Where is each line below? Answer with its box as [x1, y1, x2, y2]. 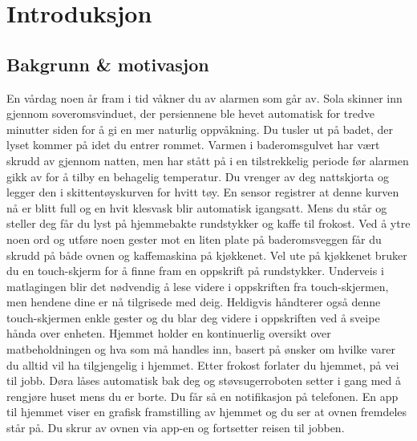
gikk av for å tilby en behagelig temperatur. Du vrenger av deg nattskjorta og [6, 168, 389, 184]
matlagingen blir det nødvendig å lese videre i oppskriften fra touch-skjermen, [6, 277, 389, 294]
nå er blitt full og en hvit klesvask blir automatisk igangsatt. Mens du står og [6, 199, 387, 216]
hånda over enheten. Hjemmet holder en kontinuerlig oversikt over [6, 325, 331, 342]
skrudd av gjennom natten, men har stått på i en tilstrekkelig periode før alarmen [6, 152, 409, 168]
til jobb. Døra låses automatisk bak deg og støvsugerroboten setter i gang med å [6, 372, 401, 389]
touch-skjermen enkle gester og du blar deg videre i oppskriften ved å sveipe [6, 309, 380, 326]
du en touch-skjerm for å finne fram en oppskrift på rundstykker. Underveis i [6, 262, 384, 279]
